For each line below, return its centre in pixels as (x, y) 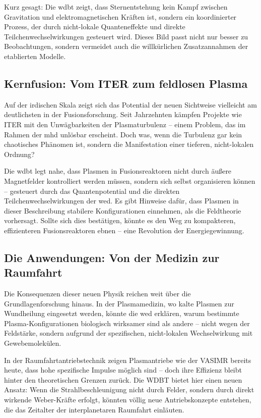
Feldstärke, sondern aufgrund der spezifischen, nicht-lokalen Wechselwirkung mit (128, 333)
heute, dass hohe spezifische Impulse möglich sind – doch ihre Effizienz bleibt (123, 370)
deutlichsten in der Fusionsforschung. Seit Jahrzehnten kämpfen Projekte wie (123, 114)
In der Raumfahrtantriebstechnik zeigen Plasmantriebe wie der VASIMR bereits (128, 360)
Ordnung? (19, 154)
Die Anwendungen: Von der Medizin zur (112, 257)
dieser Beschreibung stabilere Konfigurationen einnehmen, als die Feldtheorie (123, 210)
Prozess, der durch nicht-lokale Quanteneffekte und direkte (95, 27)
